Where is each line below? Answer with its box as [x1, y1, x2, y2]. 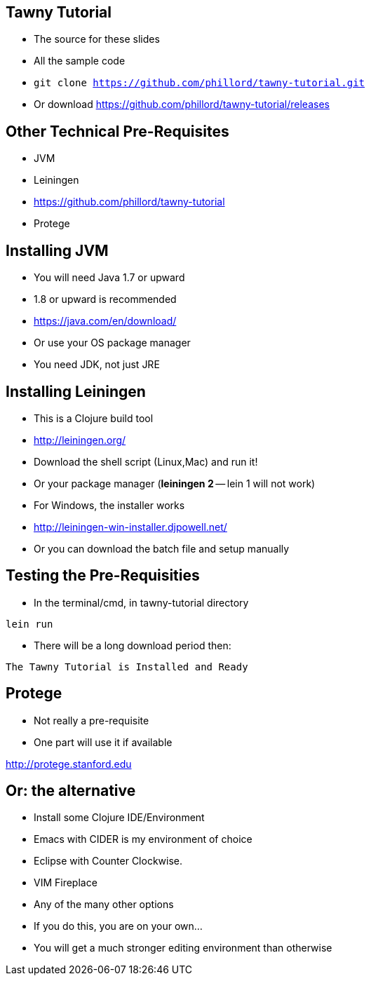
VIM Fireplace [34, 877, 97, 889]
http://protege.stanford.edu [6, 757, 132, 770]
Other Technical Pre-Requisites [6, 122, 229, 140]
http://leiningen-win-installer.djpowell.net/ [34, 520, 227, 533]
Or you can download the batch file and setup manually [34, 542, 290, 555]
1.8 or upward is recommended [34, 293, 177, 306]
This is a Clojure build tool [34, 412, 154, 424]
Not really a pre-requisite [34, 714, 149, 726]
